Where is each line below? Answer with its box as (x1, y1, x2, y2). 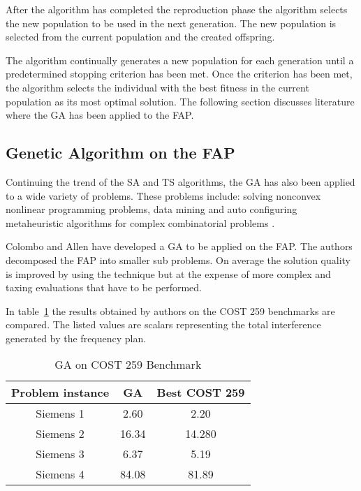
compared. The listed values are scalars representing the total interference (6, 317, 321, 332)
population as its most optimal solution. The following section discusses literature (6, 94, 355, 108)
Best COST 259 (156, 384, 245, 401)
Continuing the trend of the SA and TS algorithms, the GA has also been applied (6, 174, 355, 189)
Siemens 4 (36, 466, 84, 483)
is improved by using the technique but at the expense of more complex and (6, 266, 331, 281)
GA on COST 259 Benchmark (54, 356, 202, 373)
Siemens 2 (36, 425, 84, 442)
